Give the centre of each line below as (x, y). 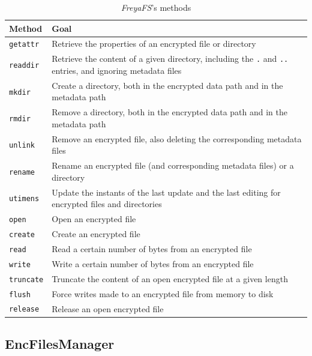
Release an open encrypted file (108, 308)
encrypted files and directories (107, 204)
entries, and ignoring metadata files (117, 70)
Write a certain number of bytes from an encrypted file (153, 263)
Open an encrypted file (94, 219)
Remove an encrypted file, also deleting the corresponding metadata (177, 138)
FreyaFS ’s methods (156, 7)
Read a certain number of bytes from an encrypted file (152, 248)
